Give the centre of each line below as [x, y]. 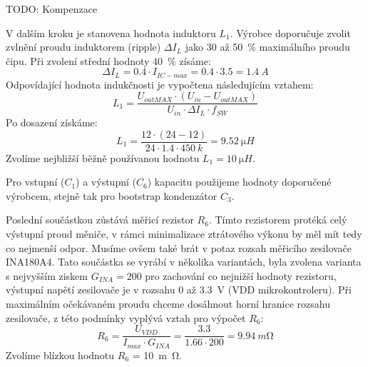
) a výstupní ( [106, 182]
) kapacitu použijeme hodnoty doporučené [239, 182]
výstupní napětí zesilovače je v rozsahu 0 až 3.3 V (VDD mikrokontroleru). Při [179, 290]
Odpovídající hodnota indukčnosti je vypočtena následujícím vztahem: [160, 84]
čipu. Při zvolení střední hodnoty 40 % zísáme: [108, 60]
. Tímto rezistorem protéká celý [278, 220]
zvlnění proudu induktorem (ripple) [83, 47]
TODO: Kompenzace [52, 9]
